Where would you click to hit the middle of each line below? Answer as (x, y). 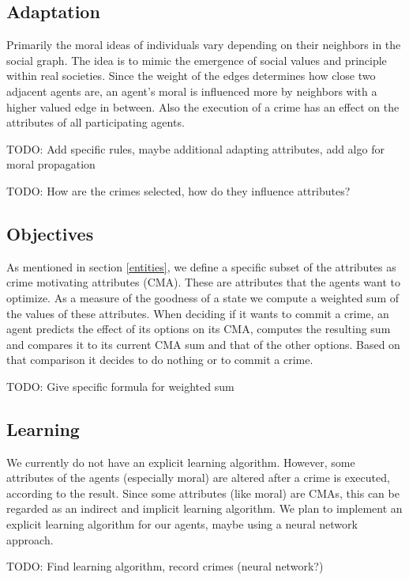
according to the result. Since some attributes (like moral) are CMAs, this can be (203, 493)
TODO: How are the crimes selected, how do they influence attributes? (178, 190)
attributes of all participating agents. (96, 122)
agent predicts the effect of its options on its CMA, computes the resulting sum (199, 329)
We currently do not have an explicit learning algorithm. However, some (181, 462)
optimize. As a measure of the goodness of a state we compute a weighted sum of (203, 297)
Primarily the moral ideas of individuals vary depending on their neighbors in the (204, 45)
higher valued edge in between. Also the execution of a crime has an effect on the (203, 106)
